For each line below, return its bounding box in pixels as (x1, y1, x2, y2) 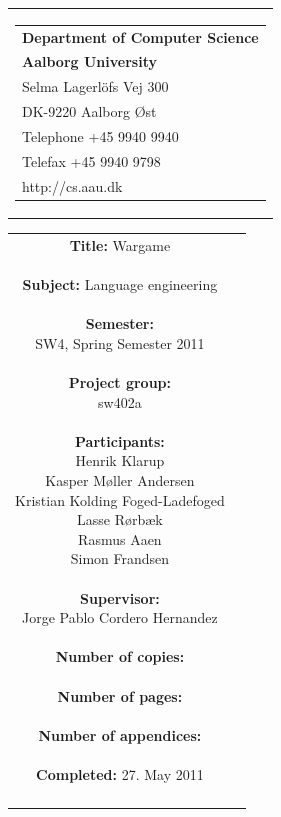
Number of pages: (57, 685, 183, 706)
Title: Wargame (69, 234, 171, 255)
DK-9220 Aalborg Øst (22, 101, 157, 122)
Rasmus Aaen (78, 528, 162, 549)
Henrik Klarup (75, 450, 165, 471)
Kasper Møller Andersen (45, 470, 195, 491)
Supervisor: (79, 587, 160, 608)
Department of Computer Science (22, 26, 259, 47)
